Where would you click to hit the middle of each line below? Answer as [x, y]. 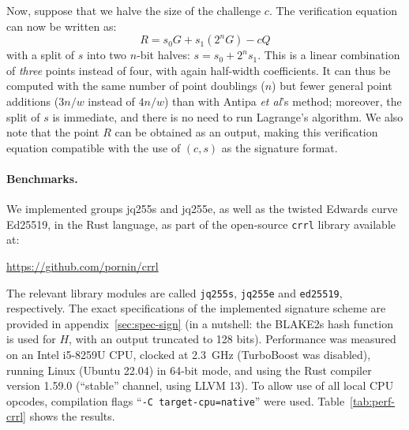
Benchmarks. [42, 178]
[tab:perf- [372, 400]
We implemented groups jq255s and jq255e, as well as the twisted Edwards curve [202, 209]
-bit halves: [163, 55]
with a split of [41, 55]
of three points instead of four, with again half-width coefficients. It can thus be [199, 70]
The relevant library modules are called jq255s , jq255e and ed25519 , [174, 292]
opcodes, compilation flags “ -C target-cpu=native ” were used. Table [176, 400]
